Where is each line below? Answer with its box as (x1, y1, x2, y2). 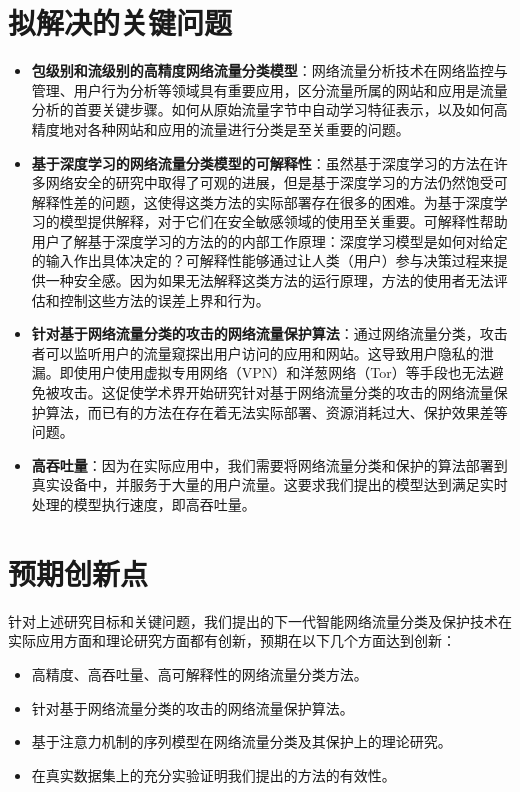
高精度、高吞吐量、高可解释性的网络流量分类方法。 (31, 663, 368, 684)
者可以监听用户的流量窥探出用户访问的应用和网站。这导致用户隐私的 (31, 342, 480, 363)
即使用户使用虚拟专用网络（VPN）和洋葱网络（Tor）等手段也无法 (59, 362, 490, 383)
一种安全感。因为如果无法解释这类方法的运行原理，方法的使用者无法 (45, 270, 494, 291)
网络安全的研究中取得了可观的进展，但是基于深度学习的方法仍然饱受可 (45, 172, 508, 193)
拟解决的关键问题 (8, 2, 233, 43)
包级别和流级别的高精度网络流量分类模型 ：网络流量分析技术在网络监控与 (31, 60, 508, 81)
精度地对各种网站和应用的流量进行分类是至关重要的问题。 (31, 118, 410, 139)
